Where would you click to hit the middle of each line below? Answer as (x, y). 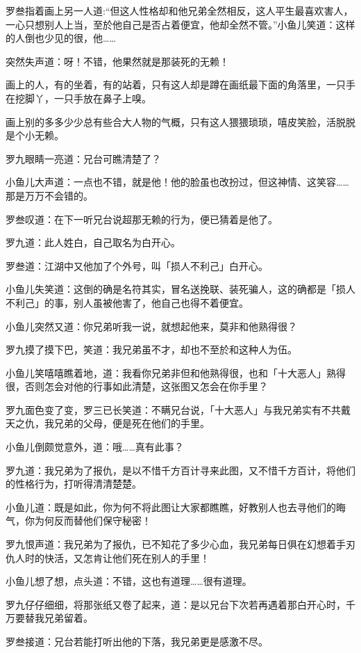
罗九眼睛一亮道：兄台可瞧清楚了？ (83, 158)
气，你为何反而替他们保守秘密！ (78, 521)
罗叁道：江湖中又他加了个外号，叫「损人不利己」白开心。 (137, 265)
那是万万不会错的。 (49, 195)
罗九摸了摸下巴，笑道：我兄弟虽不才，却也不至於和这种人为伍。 (151, 349)
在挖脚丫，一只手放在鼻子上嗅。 (78, 98)
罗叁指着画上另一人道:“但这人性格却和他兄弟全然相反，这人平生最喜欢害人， (179, 10)
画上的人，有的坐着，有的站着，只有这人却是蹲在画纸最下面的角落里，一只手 (180, 84)
